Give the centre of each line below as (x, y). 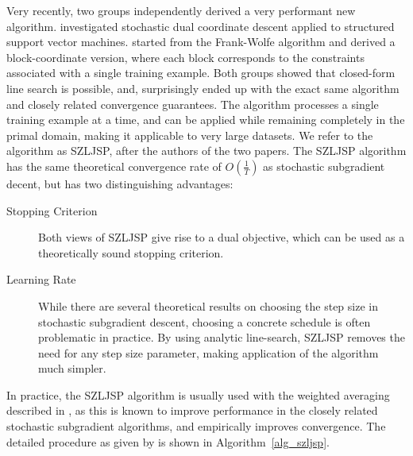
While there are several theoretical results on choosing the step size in (208, 305)
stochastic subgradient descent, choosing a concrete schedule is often (205, 321)
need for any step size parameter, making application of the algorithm (208, 352)
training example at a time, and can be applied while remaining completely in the (206, 120)
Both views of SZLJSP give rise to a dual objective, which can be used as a (222, 237)
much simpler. (72, 368)
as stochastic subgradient (324, 166)
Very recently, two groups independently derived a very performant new (181, 10)
